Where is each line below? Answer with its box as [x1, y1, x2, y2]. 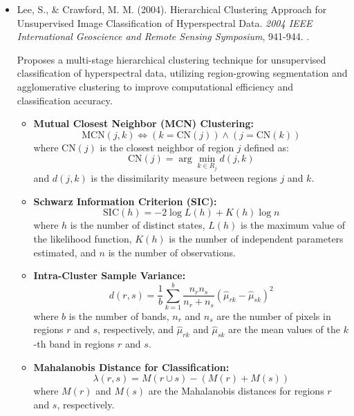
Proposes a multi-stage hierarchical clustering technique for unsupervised [17, 52, 326, 66]
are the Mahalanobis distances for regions [148, 384, 324, 398]
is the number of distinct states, [70, 218, 205, 232]
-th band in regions [33, 337, 115, 351]
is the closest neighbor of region [100, 140, 234, 154]
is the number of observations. [108, 245, 236, 259]
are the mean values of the [228, 322, 340, 337]
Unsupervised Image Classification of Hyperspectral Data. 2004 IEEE [17, 15, 313, 30]
